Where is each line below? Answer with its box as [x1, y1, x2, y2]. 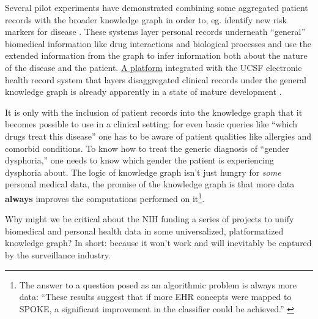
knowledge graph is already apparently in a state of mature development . [5, 85, 282, 98]
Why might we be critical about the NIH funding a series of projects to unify [5, 212, 294, 225]
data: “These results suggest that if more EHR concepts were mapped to [19, 290, 292, 303]
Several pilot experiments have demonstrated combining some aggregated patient [5, 1, 308, 13]
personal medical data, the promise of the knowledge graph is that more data [5, 178, 295, 190]
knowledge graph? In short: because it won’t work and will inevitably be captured [5, 236, 312, 249]
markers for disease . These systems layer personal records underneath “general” [5, 25, 305, 38]
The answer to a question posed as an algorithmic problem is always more [19, 278, 297, 291]
